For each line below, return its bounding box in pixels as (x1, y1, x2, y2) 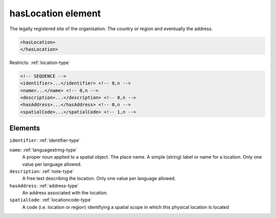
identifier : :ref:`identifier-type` (9, 137, 81, 143)
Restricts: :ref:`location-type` (9, 59, 71, 66)
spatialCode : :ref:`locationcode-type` (9, 197, 92, 203)
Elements (9, 124, 40, 133)
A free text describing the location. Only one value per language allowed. (22, 176, 176, 182)
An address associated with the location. (22, 190, 108, 196)
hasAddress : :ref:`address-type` (9, 182, 79, 189)
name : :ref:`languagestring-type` (9, 146, 78, 153)
